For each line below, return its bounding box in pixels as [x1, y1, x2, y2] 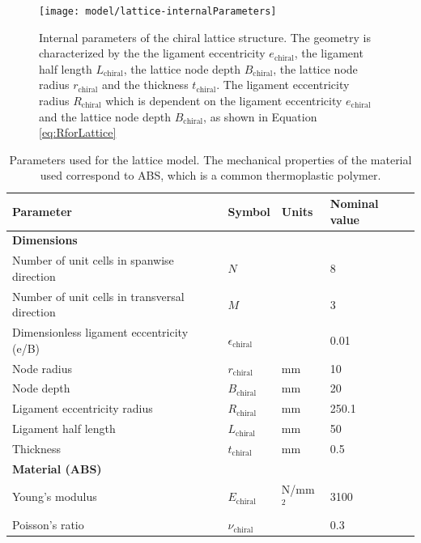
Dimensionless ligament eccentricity [12, 324, 189, 341]
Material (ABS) [12, 460, 102, 477]
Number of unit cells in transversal [12, 287, 185, 304]
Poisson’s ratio [12, 516, 84, 533]
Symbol [228, 202, 270, 219]
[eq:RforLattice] [39, 124, 117, 141]
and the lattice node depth [39, 108, 171, 125]
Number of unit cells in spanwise [12, 252, 174, 269]
